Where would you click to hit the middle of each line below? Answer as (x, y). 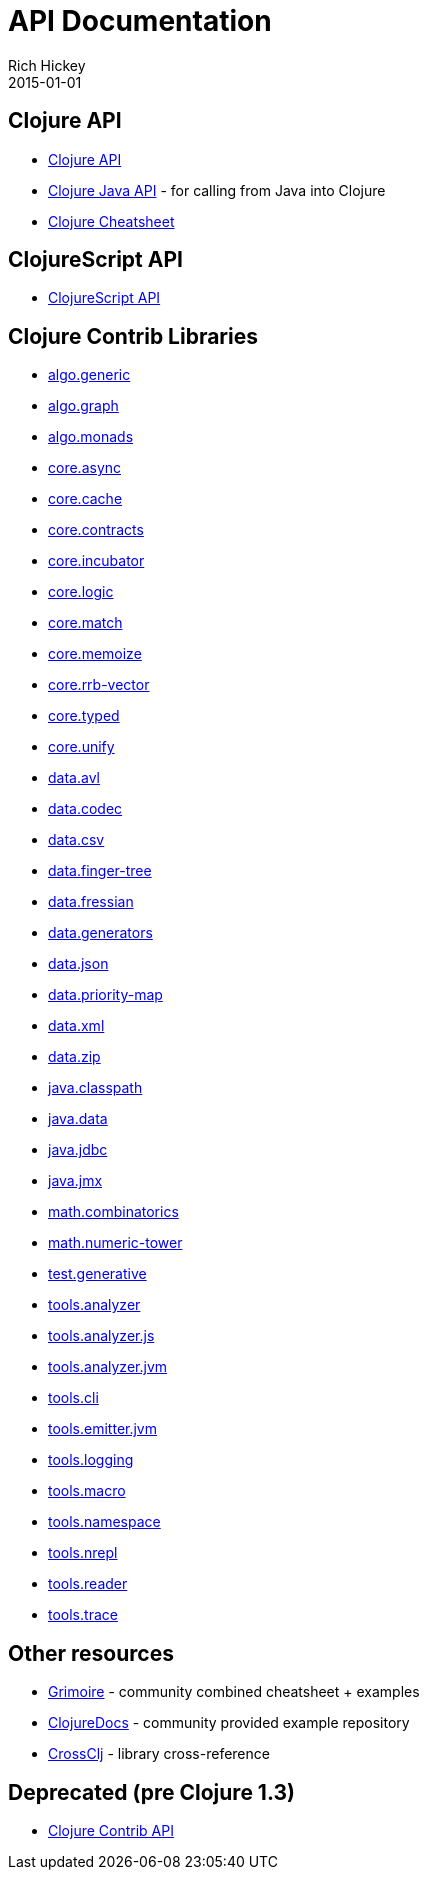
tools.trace (83, 1615)
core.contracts (96, 530)
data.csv (76, 840)
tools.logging (91, 1460)
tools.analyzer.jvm (108, 1367)
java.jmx (75, 1181)
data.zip (74, 1057)
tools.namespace (104, 1522)
